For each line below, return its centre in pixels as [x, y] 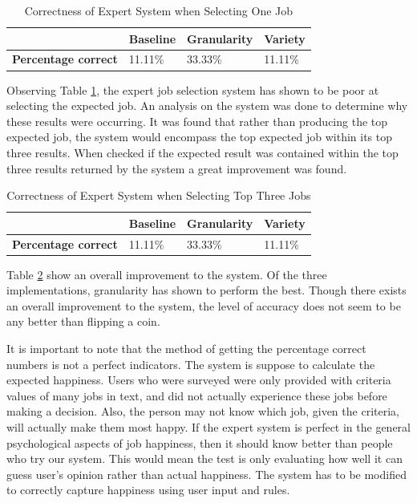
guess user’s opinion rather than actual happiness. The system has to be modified [206, 474]
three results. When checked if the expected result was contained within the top [202, 152]
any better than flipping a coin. [83, 321]
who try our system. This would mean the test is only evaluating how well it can [204, 458]
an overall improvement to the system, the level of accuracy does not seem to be [204, 305]
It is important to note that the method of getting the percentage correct [186, 348]
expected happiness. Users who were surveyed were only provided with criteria [199, 380]
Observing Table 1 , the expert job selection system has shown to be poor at [193, 89]
